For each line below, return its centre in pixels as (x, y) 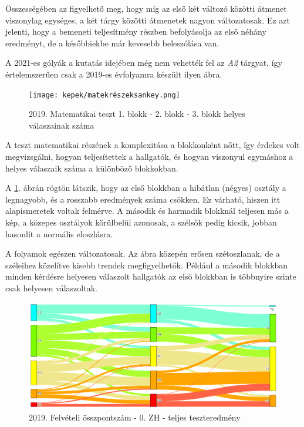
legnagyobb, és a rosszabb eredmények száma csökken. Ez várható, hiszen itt (143, 199)
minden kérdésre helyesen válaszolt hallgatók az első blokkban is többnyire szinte (151, 276)
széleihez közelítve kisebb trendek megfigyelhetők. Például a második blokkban (147, 265)
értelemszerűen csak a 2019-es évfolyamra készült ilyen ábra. (114, 74)
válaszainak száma (62, 125)
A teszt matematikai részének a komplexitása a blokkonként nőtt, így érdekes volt (153, 145)
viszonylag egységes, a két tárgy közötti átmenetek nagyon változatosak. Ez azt (148, 20)
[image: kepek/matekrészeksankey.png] (104, 95)
